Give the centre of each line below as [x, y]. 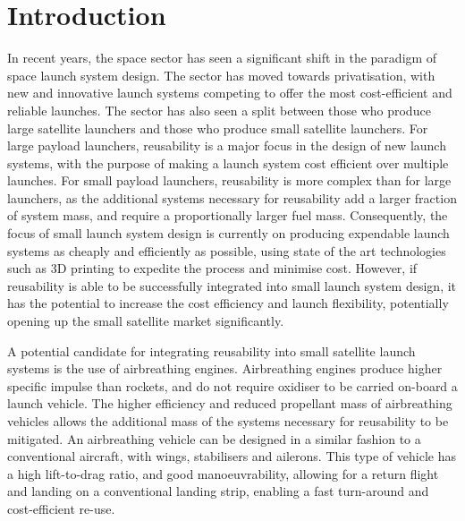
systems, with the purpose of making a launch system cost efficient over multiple [228, 162]
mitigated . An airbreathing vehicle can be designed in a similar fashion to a [214, 438]
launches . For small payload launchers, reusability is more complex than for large [229, 180]
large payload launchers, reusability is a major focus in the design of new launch [227, 145]
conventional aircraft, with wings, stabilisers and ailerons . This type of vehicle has [232, 456]
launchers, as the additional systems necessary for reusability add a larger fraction [232, 197]
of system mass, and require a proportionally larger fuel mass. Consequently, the [228, 215]
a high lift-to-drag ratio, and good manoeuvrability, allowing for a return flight [223, 473]
